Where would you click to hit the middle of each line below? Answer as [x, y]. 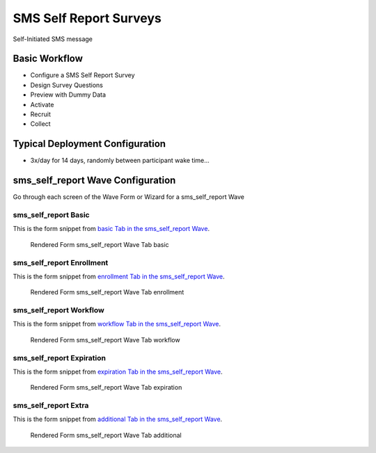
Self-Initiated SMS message [53, 39]
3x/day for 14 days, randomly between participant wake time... [120, 161]
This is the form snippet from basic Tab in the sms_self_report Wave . [111, 229]
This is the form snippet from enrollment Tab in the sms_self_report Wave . [119, 276]
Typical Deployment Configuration [89, 144]
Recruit [41, 114]
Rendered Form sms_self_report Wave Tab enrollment [107, 292]
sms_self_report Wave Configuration [94, 181]
